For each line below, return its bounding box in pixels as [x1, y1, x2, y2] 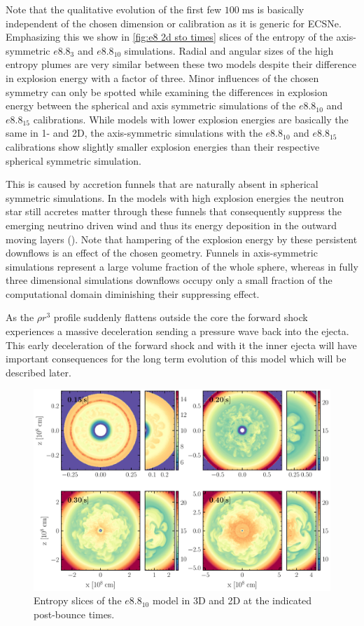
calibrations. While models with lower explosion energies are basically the [33, 111, 349, 126]
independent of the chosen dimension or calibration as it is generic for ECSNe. [6, 15, 342, 30]
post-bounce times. [34, 606, 115, 621]
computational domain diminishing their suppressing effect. [6, 286, 260, 301]
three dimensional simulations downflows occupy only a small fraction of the [6, 273, 332, 287]
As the [6, 310, 34, 325]
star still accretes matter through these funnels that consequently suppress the [6, 204, 342, 219]
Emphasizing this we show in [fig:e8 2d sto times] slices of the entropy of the [6, 29, 333, 44]
